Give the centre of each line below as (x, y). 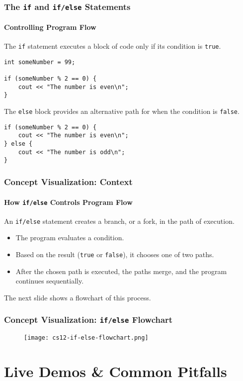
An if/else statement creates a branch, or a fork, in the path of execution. (119, 221)
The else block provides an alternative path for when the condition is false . (122, 111)
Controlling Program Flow (50, 27)
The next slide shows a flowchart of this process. (78, 297)
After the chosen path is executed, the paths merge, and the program (121, 271)
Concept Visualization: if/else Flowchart (88, 320)
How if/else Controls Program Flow (68, 202)
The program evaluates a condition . (70, 238)
